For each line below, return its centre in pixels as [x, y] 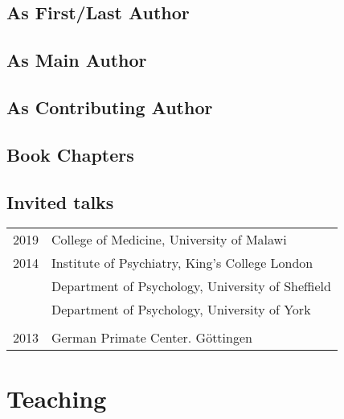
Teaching [57, 398]
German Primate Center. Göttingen [152, 338]
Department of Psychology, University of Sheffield [191, 286]
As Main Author [77, 60]
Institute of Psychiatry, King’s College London [182, 263]
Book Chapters [70, 154]
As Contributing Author [110, 107]
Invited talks [60, 201]
